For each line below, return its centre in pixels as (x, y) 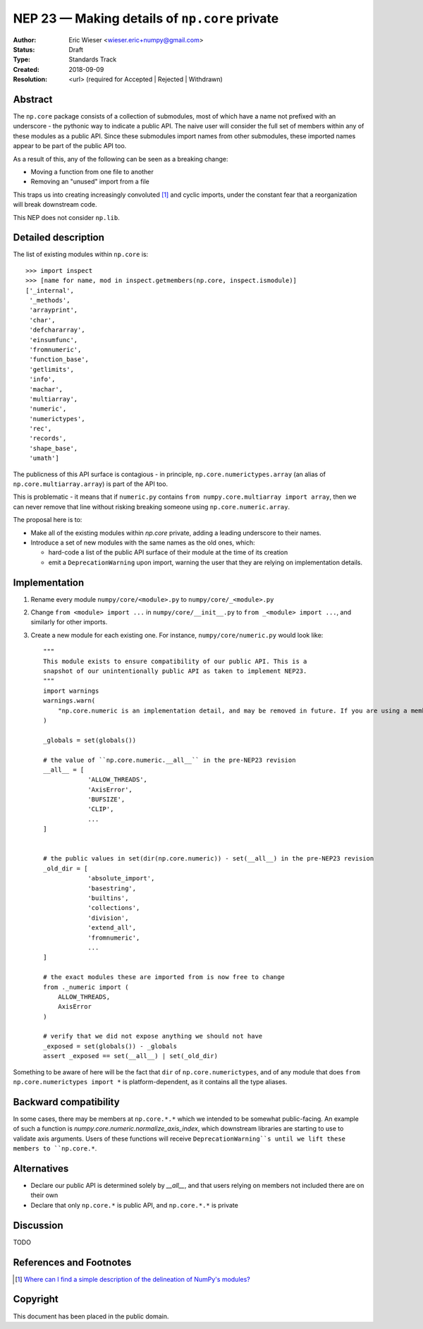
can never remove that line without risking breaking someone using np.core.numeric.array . (152, 506)
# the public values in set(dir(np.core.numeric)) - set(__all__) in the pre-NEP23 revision (209, 858)
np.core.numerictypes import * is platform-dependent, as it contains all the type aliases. (150, 1082)
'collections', (114, 908)
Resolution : (30, 79)
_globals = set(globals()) (90, 740)
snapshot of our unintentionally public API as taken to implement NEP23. (175, 671)
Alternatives (41, 1169)
